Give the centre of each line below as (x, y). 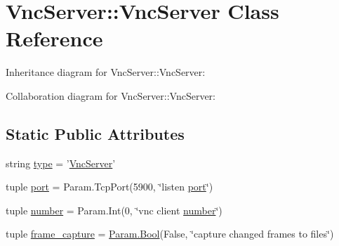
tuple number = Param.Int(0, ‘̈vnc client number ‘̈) (114, 210)
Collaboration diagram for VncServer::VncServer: (111, 95)
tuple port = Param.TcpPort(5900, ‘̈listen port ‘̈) (109, 187)
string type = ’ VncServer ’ (61, 163)
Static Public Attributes (95, 133)
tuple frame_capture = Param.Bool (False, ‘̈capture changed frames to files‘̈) (170, 234)
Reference (54, 38)
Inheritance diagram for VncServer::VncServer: (106, 72)
